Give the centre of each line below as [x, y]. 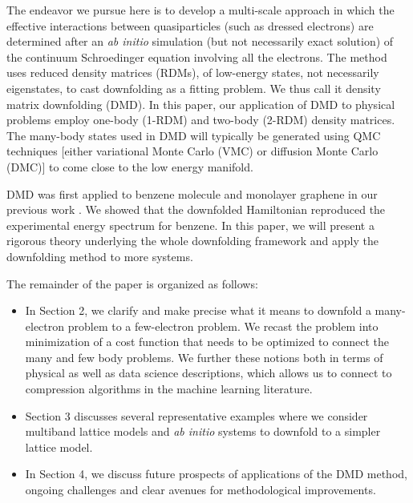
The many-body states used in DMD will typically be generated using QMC [194, 135]
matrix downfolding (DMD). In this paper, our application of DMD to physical [201, 104]
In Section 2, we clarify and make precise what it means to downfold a [198, 310]
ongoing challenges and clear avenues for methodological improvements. [200, 490]
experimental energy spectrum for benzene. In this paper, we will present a [190, 225]
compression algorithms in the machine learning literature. [169, 389]
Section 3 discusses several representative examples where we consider [196, 415]
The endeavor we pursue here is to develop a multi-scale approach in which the [200, 10]
